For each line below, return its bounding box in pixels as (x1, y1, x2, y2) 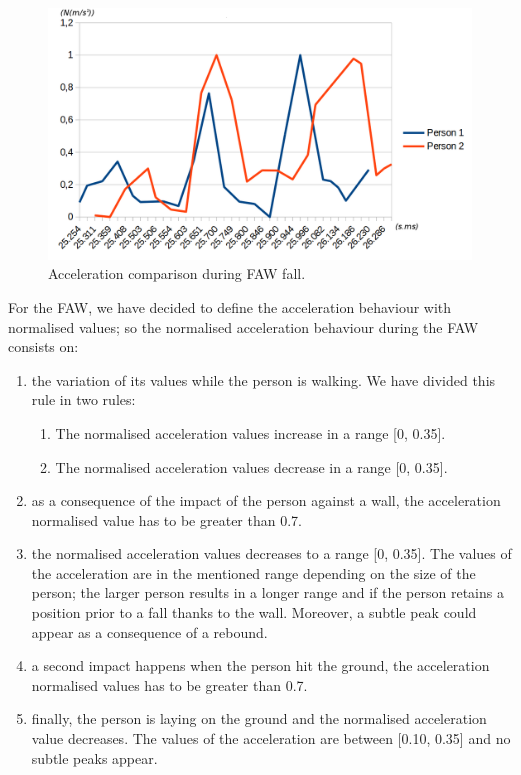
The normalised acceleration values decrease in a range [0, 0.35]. (55, 456, 448, 477)
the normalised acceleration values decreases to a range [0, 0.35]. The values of (31, 543, 512, 564)
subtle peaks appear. (31, 747, 158, 768)
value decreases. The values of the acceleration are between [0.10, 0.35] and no (31, 728, 511, 749)
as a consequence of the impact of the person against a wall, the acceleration (31, 490, 501, 511)
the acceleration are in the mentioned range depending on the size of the (31, 562, 476, 583)
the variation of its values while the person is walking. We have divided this (31, 369, 496, 390)
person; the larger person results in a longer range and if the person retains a (31, 582, 504, 603)
